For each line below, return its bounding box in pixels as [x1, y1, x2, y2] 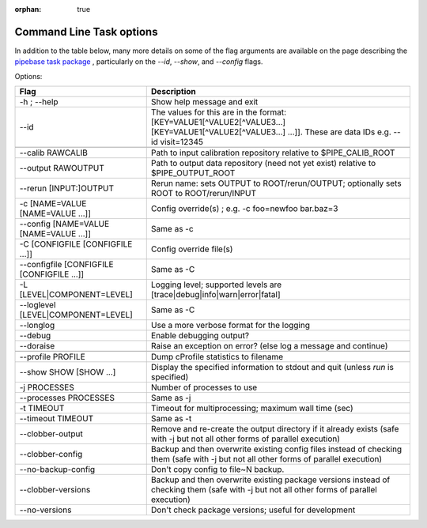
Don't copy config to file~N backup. [150, 464, 285, 475]
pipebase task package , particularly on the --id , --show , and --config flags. [14, 57, 263, 66]
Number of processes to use [150, 382, 258, 393]
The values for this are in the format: [150, 107, 287, 118]
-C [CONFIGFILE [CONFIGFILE [19, 239, 133, 250]
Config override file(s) [150, 243, 233, 255]
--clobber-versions [19, 485, 91, 496]
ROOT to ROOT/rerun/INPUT [150, 188, 257, 199]
